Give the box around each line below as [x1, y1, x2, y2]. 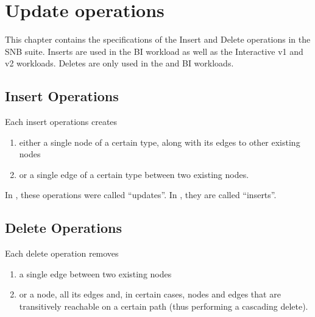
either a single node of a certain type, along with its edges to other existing [19, 135, 300, 148]
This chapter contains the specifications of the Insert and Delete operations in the [5, 33, 311, 46]
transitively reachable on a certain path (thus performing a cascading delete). [19, 300, 308, 313]
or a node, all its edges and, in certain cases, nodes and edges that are [19, 288, 281, 301]
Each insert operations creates [5, 115, 118, 128]
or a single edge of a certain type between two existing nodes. [19, 168, 249, 180]
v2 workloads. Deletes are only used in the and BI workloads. [5, 57, 234, 69]
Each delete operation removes [5, 247, 119, 260]
